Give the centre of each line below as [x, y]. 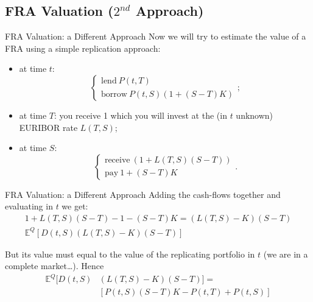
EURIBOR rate [48, 127]
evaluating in [29, 206]
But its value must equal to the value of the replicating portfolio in [130, 254]
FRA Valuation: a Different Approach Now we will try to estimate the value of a [156, 36]
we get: [75, 206]
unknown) [255, 115]
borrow [114, 94]
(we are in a [286, 254]
